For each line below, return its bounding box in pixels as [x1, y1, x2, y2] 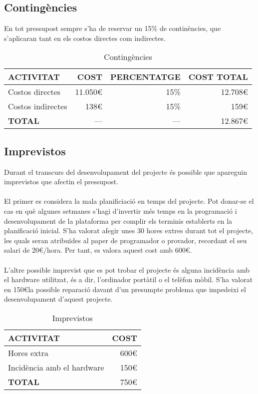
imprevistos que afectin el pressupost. [4, 176, 119, 187]
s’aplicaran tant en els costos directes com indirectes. [4, 32, 166, 43]
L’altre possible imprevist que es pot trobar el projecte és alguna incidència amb [4, 264, 250, 275]
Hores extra [8, 347, 49, 359]
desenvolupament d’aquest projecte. [4, 294, 113, 304]
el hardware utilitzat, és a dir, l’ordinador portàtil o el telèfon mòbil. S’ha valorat [4, 274, 253, 285]
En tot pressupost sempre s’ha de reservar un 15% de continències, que [4, 23, 221, 33]
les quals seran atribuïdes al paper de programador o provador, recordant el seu [4, 235, 247, 245]
